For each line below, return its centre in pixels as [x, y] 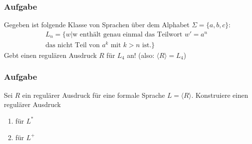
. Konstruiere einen [220, 95]
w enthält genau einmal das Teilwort [127, 34]
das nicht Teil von [73, 45]
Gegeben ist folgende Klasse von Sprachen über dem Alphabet [97, 25]
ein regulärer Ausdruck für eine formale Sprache [94, 95]
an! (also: [141, 55]
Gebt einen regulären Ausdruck [50, 55]
